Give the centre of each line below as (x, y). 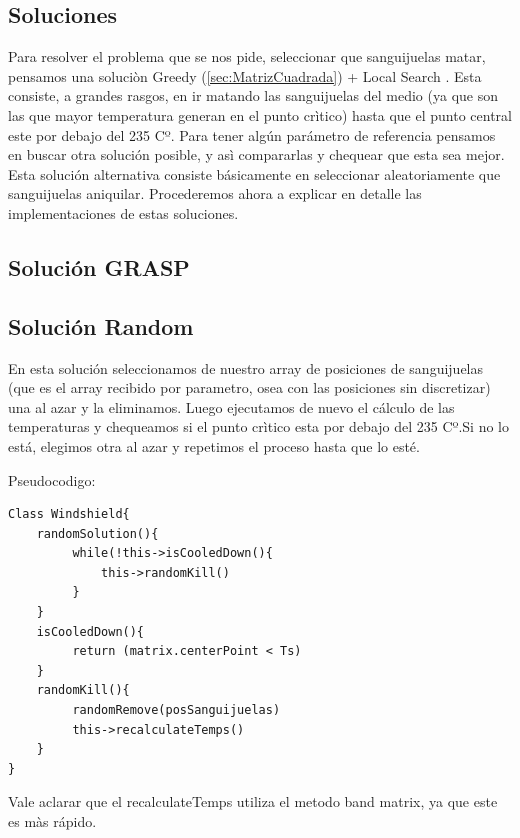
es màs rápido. (52, 821)
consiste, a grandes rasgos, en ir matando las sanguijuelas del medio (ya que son (253, 95)
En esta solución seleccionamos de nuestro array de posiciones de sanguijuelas (246, 367)
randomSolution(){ (97, 533)
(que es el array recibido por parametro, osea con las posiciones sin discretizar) (249, 387)
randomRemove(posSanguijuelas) (176, 710)
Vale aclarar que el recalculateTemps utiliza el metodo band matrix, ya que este (253, 801)
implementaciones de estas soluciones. (123, 212)
